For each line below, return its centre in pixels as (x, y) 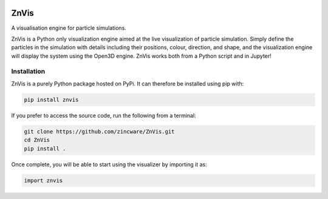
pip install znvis (51, 99)
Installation (28, 72)
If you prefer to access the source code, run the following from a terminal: (104, 115)
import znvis (43, 180)
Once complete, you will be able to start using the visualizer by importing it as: (109, 164)
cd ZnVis (37, 140)
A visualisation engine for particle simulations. (69, 28)
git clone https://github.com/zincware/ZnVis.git (99, 131)
